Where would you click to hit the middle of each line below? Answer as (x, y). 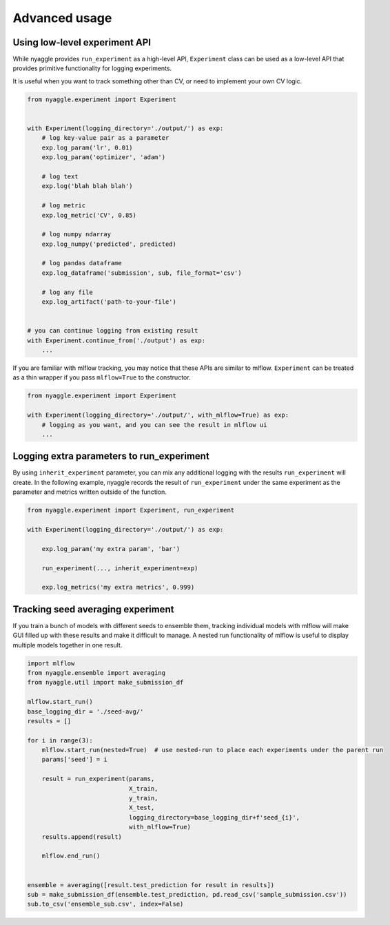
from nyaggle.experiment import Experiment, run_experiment (131, 510)
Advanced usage (62, 18)
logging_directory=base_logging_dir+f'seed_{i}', (214, 817)
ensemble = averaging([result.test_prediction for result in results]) (151, 885)
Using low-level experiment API (82, 42)
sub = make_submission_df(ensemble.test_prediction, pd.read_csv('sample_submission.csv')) (187, 894)
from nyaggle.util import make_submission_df (105, 683)
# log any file (67, 292)
